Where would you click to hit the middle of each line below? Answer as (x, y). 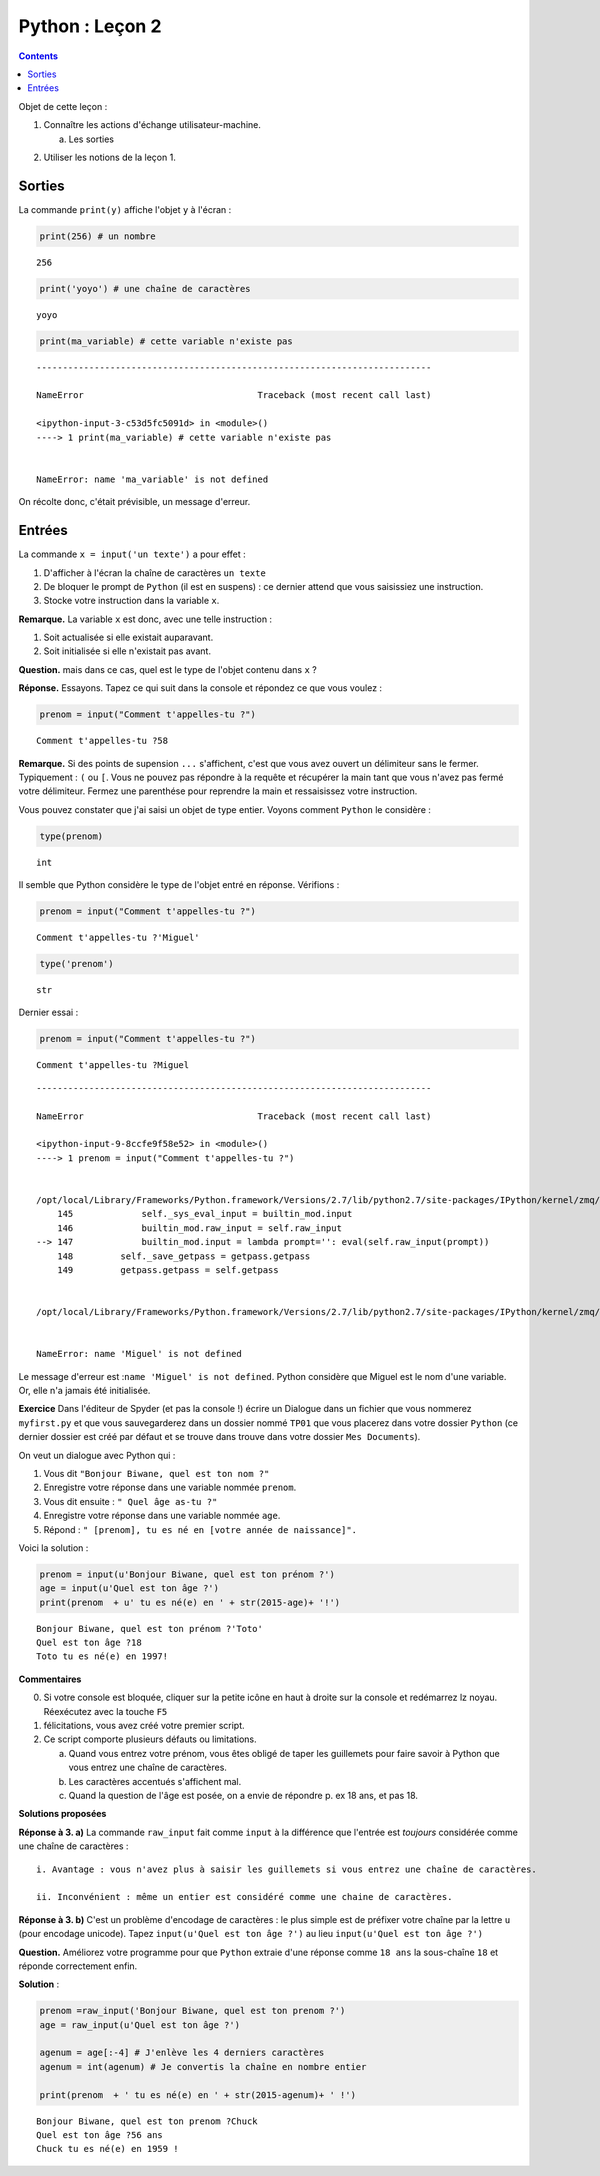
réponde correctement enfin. (78, 1966)
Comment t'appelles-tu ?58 (102, 741)
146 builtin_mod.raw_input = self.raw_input (199, 1228)
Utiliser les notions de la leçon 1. (110, 157)
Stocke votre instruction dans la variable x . (131, 601)
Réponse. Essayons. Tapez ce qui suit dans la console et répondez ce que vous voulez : (200, 688)
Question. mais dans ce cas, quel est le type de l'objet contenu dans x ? (167, 669)
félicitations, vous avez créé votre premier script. (144, 1726)
